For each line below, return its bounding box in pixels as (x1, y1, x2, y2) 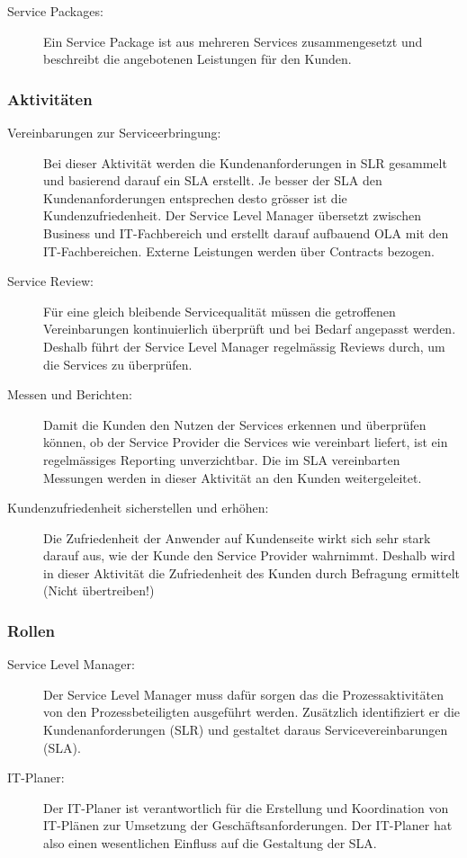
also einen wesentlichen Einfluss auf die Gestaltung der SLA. (43, 834, 377, 853)
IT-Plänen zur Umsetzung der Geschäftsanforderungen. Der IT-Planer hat (43, 816, 453, 835)
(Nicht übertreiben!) (43, 581, 155, 600)
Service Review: (7, 272, 94, 290)
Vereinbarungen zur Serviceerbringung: (7, 123, 221, 141)
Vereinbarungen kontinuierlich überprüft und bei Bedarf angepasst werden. (43, 319, 456, 338)
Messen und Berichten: (7, 385, 132, 404)
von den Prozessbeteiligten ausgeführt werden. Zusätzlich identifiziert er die (43, 702, 461, 721)
